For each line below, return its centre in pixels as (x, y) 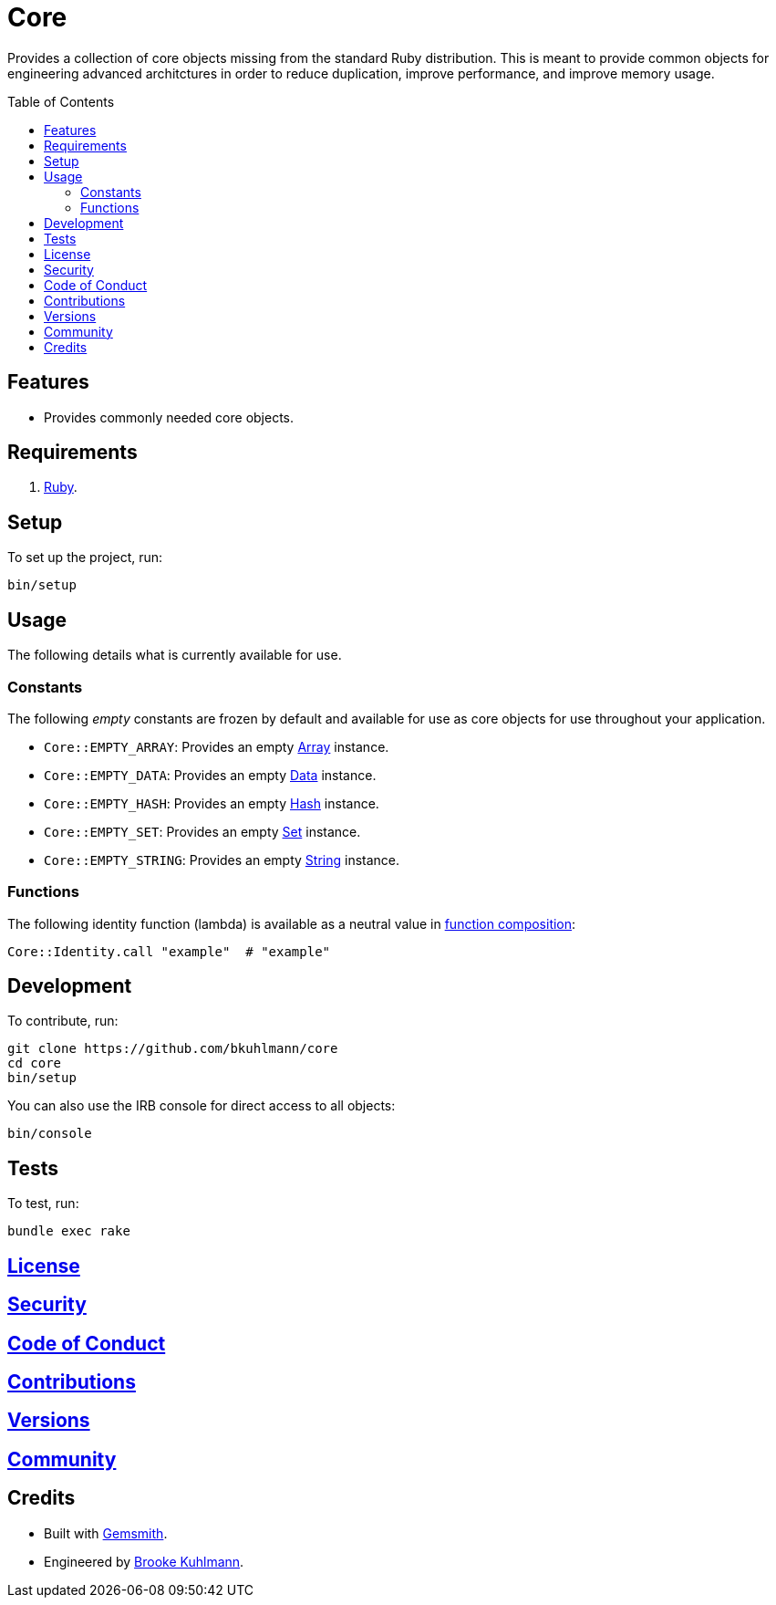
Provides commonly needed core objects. (169, 417)
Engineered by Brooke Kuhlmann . (144, 1561)
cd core (35, 1063)
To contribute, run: (63, 1021)
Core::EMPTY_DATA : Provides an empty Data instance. (210, 775)
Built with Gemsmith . (106, 1533)
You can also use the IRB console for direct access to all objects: (202, 1106)
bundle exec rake (69, 1231)
